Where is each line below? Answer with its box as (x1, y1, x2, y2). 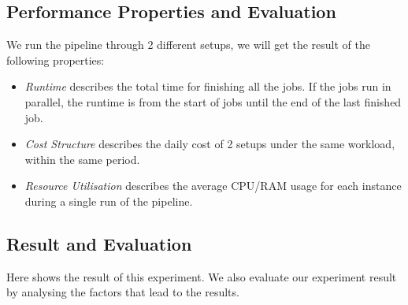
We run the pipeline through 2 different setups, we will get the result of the (6, 36, 370, 53)
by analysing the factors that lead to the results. (6, 284, 239, 300)
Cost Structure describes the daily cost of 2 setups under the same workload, (24, 136, 395, 152)
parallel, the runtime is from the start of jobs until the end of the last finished (24, 93, 402, 110)
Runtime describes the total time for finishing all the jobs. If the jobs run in (24, 78, 391, 95)
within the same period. (24, 151, 140, 167)
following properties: (6, 51, 105, 68)
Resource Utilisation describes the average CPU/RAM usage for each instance (24, 177, 402, 194)
